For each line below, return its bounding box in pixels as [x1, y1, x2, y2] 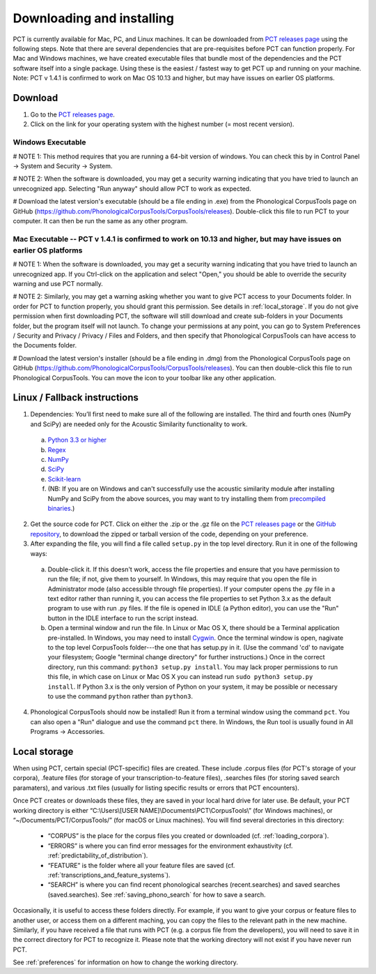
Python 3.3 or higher [47, 436, 107, 444]
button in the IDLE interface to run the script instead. [47, 614, 198, 622]
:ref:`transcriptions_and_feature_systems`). [47, 871, 171, 879]
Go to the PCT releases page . [30, 110, 115, 119]
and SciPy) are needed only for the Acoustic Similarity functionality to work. [30, 419, 248, 428]
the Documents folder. [13, 341, 77, 350]
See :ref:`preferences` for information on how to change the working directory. [13, 958, 238, 966]
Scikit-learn [47, 474, 81, 483]
